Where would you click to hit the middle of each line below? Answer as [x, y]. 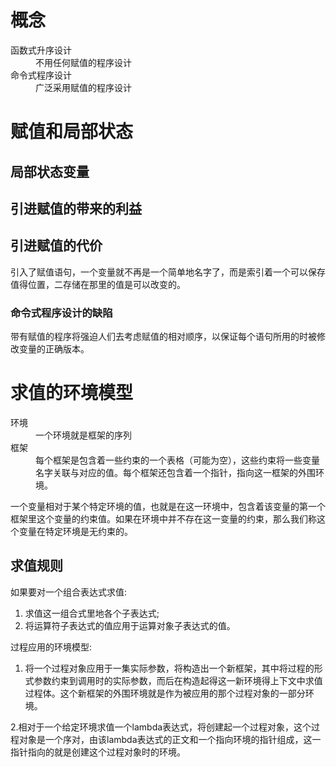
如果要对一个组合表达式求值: [69, 592]
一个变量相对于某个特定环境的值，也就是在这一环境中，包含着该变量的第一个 [168, 506]
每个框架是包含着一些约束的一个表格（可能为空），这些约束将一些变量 [177, 460]
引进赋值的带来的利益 [76, 208]
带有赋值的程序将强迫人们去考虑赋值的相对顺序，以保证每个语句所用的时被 [163, 337]
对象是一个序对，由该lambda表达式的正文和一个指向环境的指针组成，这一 [170, 739]
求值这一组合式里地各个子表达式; [92, 613]
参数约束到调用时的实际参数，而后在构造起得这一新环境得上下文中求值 [178, 680]
